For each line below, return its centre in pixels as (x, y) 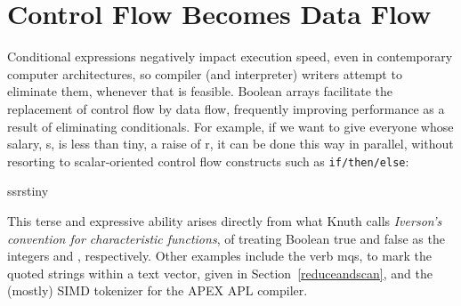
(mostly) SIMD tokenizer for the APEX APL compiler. (158, 290)
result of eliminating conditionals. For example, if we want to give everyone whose (230, 126)
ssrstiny (28, 191)
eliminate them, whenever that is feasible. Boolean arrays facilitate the (200, 91)
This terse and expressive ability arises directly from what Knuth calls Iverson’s (225, 220)
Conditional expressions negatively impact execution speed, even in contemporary (230, 56)
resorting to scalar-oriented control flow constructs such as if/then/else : (208, 161)
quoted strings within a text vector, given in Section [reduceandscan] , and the (220, 273)
